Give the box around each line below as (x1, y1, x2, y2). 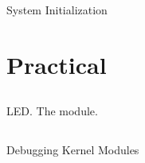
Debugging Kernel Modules (6, 142, 139, 158)
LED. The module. (6, 103, 98, 119)
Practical (6, 48, 107, 80)
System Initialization (6, 2, 108, 17)
